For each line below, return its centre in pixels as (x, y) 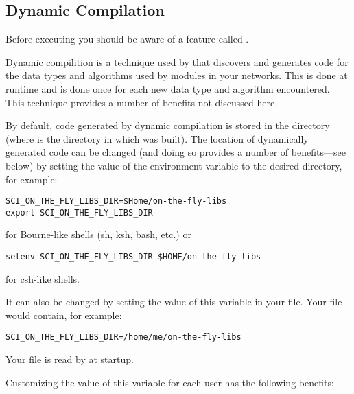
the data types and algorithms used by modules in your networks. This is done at (177, 75)
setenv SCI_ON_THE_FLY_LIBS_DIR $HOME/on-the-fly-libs (133, 257)
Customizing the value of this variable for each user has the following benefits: (170, 382)
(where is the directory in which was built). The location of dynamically (157, 138)
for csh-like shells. (43, 278)
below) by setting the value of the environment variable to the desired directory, (174, 165)
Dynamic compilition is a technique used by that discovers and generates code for (177, 61)
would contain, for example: (64, 315)
